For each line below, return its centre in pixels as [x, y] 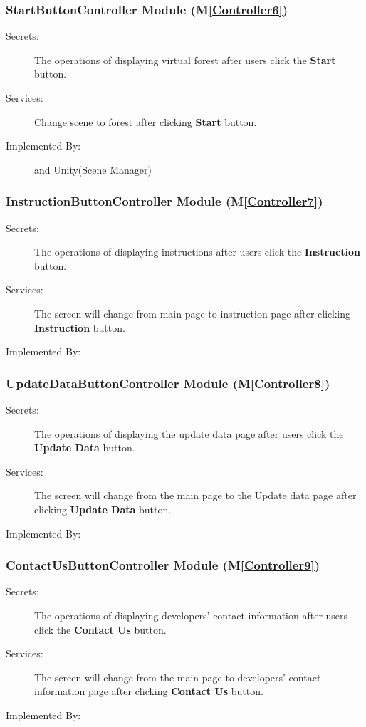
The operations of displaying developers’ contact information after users [191, 615]
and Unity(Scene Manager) [93, 169]
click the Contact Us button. [100, 629]
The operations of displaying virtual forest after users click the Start [185, 59]
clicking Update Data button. [103, 509]
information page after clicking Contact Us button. [149, 691]
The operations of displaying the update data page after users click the [189, 433]
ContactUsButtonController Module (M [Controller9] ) [163, 565]
